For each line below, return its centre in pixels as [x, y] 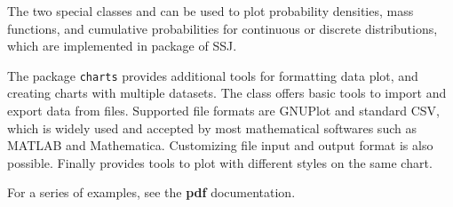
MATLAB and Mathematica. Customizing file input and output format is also [220, 145]
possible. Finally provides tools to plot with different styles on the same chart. [220, 162]
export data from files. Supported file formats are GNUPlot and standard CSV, [223, 111]
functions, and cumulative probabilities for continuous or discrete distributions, [223, 28]
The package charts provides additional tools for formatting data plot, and [213, 75]
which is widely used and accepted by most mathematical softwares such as [212, 127]
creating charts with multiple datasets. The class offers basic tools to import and [227, 93]
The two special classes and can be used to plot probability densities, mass [211, 11]
